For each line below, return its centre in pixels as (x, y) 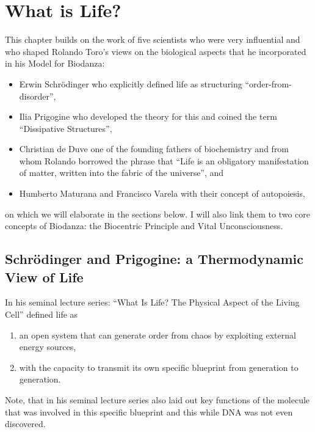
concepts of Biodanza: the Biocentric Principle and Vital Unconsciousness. (144, 226)
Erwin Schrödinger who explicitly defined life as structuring (131, 83)
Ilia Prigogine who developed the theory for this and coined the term (148, 116)
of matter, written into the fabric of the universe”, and (121, 173)
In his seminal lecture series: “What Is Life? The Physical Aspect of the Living (152, 302)
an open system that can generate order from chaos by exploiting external (157, 335)
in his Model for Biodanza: (55, 63)
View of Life (44, 276)
